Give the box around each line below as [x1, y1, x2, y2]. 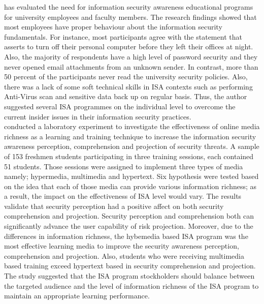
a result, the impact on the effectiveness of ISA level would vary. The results [4, 191, 242, 201]
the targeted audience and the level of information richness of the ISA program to [4, 280, 259, 291]
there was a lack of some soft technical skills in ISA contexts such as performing [4, 81, 253, 92]
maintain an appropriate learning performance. [4, 290, 150, 301]
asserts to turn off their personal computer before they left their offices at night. [4, 41, 253, 52]
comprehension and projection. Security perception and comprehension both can [4, 210, 254, 221]
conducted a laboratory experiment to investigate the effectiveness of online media [4, 121, 260, 132]
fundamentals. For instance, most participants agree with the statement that [4, 31, 242, 42]
